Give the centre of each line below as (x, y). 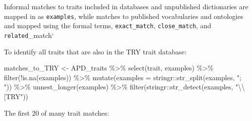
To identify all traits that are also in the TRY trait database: (95, 51)
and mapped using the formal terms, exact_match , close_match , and (108, 26)
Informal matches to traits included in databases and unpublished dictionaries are (126, 6)
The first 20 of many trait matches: (57, 112)
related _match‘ (29, 35)
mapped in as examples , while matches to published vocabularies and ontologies (124, 16)
